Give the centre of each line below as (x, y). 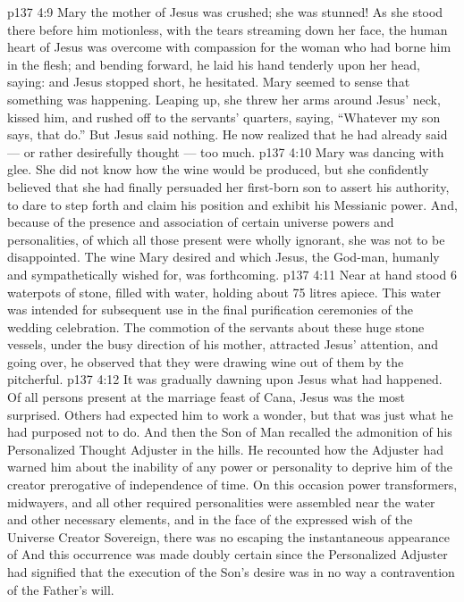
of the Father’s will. (61, 589)
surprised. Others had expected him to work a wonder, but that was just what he (230, 414)
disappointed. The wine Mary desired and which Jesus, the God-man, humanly (224, 257)
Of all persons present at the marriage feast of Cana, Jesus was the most (207, 397)
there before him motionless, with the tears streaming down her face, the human (228, 29)
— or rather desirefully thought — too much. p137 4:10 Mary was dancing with (226, 151)
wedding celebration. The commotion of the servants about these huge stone (216, 326)
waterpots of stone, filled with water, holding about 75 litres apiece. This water (224, 292)
